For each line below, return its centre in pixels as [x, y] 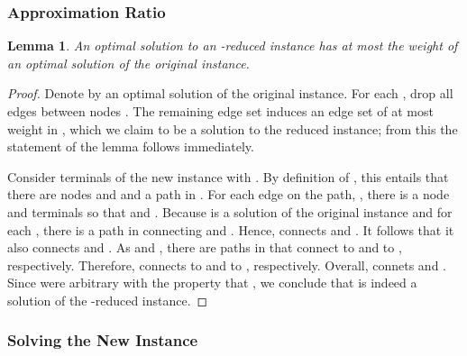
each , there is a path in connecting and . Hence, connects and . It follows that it [231, 229]
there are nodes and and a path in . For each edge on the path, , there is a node [229, 194]
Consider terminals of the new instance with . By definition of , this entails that [228, 176]
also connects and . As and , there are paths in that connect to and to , [205, 247]
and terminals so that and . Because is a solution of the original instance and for [230, 211]
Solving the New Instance [103, 340]
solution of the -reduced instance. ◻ [108, 300]
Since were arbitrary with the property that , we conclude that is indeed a [212, 283]
